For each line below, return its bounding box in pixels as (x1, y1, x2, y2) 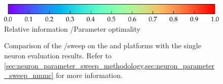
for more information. (56, 70, 123, 80)
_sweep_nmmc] (4, 70, 54, 80)
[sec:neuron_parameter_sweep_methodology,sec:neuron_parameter (4, 60, 215, 70)
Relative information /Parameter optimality (4, 23, 140, 34)
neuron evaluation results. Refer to (4, 50, 112, 61)
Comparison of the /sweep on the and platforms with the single (4, 40, 201, 51)
